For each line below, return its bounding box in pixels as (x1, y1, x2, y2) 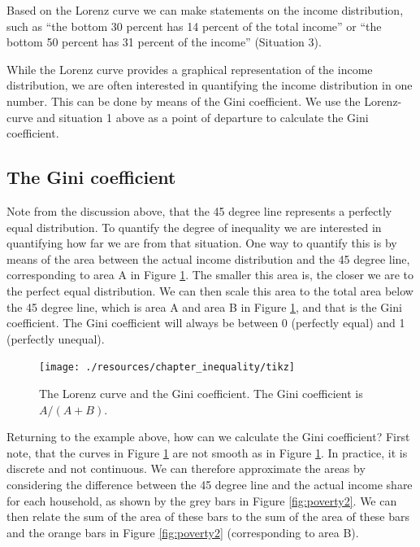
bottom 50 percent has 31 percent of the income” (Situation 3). (6, 33, 322, 50)
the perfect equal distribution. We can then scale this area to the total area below (6, 282, 414, 299)
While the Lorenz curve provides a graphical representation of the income (6, 60, 373, 77)
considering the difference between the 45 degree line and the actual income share (6, 475, 413, 492)
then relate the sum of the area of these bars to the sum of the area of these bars (6, 508, 410, 525)
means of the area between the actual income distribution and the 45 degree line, (6, 250, 410, 267)
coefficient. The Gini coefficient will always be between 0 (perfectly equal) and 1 (6, 314, 405, 331)
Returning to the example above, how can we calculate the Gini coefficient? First (6, 428, 410, 445)
